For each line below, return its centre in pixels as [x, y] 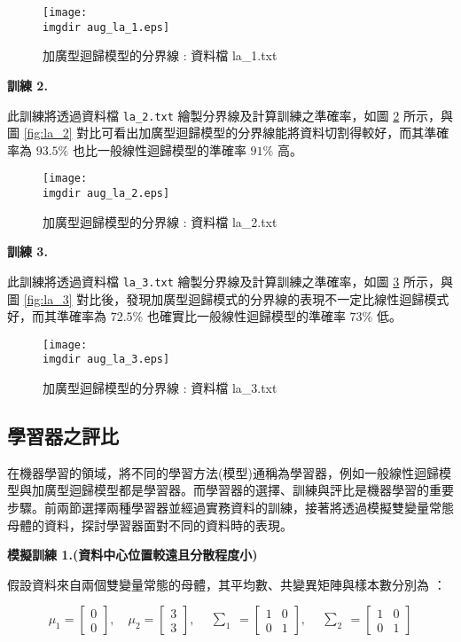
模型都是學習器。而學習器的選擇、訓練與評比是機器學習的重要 [273, 490]
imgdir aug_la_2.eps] [106, 193]
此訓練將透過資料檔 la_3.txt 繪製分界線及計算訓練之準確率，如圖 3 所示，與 [230, 281]
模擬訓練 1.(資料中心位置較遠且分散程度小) [133, 555]
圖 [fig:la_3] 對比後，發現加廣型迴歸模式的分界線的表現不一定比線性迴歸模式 [228, 298]
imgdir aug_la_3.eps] [106, 360]
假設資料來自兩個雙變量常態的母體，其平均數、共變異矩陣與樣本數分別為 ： [227, 584]
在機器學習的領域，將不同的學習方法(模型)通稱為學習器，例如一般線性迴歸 [223, 472]
